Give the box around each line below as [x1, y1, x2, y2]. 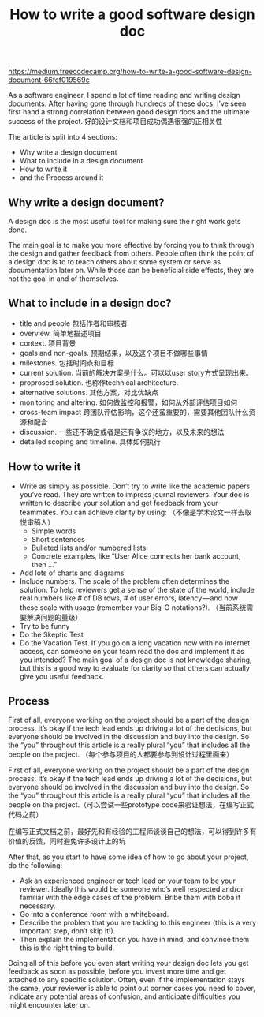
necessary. [19, 901, 56, 910]
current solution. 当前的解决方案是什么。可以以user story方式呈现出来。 [19, 368, 254, 377]
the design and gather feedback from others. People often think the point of [8, 249, 255, 258]
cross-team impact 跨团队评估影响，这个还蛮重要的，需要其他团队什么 [19, 407, 249, 417]
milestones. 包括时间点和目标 [19, 357, 115, 368]
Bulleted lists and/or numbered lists [31, 543, 147, 552]
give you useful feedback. [19, 671, 105, 681]
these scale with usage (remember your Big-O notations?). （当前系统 [19, 602, 247, 612]
